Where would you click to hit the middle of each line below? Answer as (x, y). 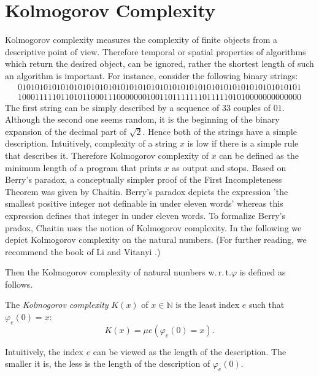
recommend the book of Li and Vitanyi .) (83, 251)
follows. (19, 284)
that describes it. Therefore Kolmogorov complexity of (107, 155)
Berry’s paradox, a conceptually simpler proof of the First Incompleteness (144, 179)
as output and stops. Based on (229, 167)
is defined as (263, 272)
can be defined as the (259, 155)
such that (267, 305)
